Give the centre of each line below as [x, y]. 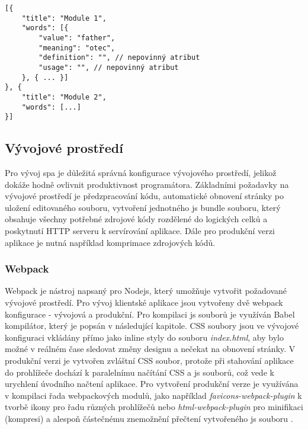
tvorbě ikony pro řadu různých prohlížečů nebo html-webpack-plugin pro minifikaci [154, 407]
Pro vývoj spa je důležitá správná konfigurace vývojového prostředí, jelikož [141, 173]
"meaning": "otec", [77, 48]
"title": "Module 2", [64, 97]
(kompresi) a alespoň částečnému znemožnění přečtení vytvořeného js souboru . [149, 418]
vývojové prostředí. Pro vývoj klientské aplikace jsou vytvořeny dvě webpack [144, 302]
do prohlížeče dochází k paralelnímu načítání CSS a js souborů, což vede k [139, 372]
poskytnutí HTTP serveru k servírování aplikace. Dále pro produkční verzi [140, 231]
